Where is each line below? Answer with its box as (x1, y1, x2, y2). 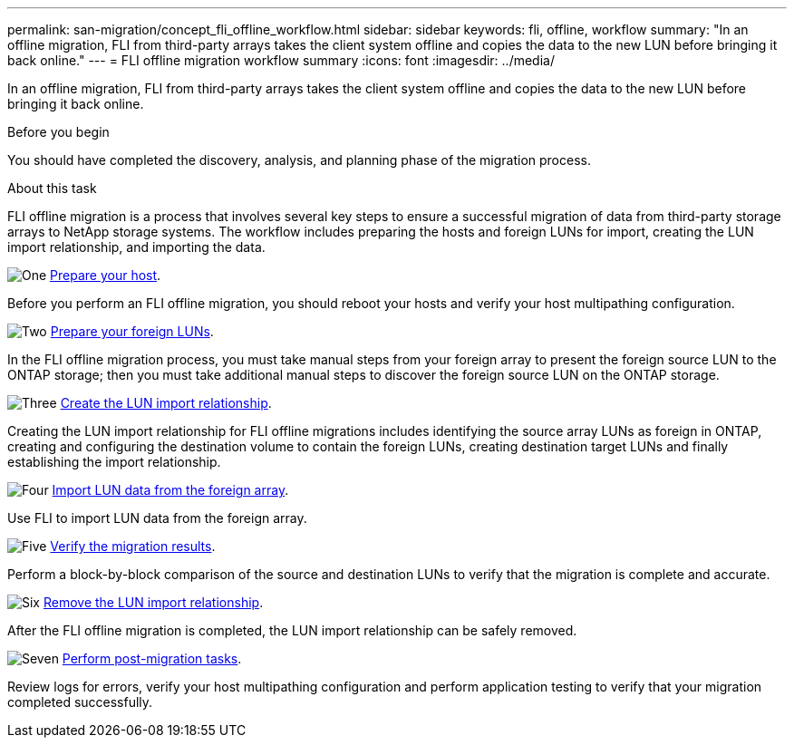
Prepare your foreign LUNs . (50, 324, 214, 339)
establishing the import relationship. (7, 454, 221, 469)
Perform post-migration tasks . (62, 651, 242, 666)
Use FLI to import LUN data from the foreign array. (7, 510, 307, 526)
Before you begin (7, 124, 110, 140)
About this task (7, 180, 97, 196)
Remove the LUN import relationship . (43, 595, 264, 610)
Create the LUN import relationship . (60, 395, 272, 411)
